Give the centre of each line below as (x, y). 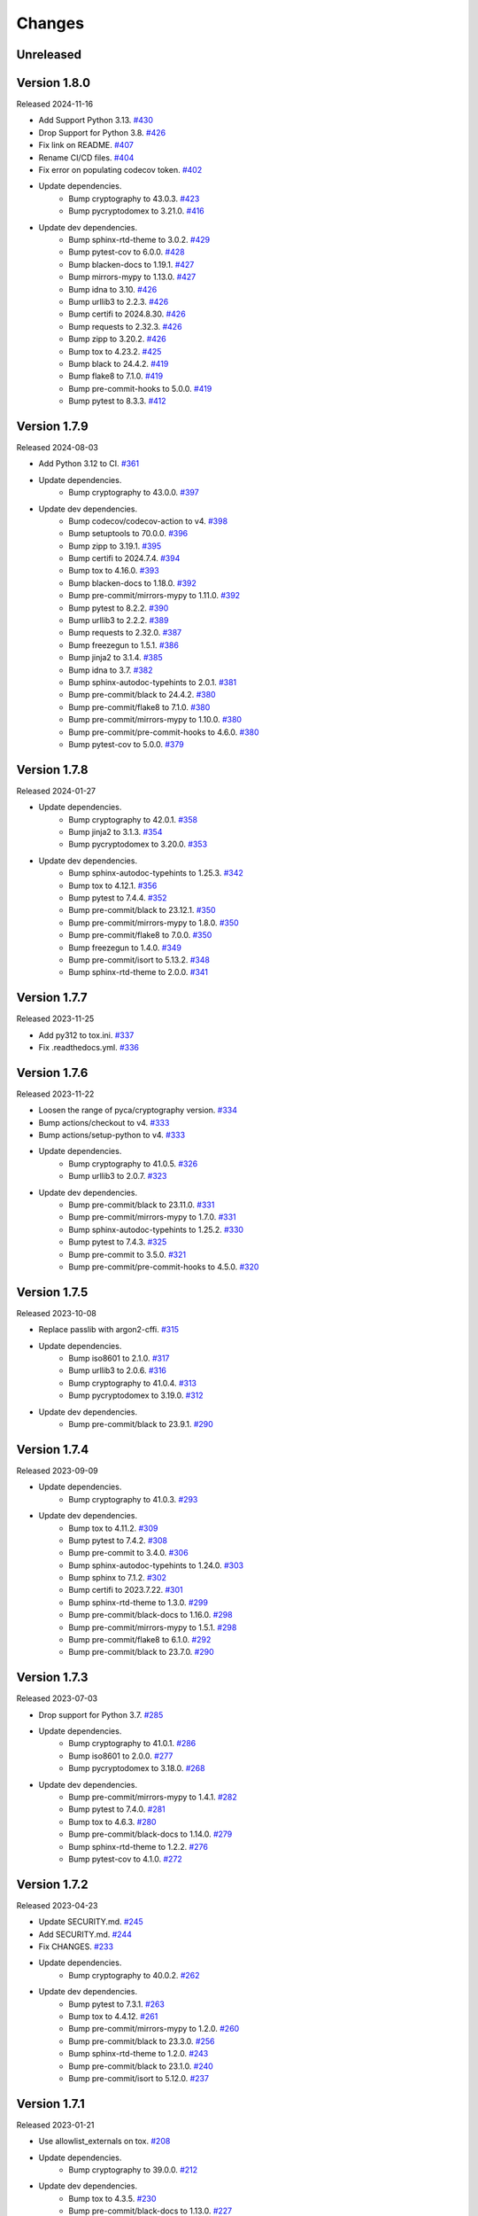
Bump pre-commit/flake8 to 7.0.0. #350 (140, 935)
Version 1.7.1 (51, 2104)
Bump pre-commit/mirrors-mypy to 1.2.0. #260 (154, 2029)
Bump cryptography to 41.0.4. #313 (132, 1383)
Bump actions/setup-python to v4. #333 (112, 1135)
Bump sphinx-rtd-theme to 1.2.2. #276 (138, 1846)
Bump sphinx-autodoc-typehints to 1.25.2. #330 (156, 1229)
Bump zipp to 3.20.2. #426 (118, 339)
